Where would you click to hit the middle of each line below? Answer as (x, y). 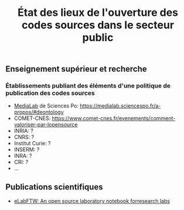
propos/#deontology (39, 112)
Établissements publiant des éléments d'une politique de (88, 86)
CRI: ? (21, 162)
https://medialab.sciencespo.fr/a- (120, 106)
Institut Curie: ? (32, 144)
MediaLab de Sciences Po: (46, 106)
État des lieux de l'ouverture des (98, 13)
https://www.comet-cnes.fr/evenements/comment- (114, 118)
